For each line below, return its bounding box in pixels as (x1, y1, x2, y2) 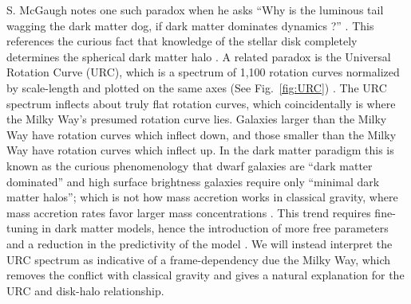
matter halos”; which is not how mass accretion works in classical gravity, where (6, 189, 398, 205)
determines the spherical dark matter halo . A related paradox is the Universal (6, 48, 391, 64)
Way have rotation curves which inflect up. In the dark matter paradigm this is (6, 142, 394, 158)
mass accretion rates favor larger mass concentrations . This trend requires (6, 204, 371, 220)
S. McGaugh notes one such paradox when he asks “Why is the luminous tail (6, 2, 384, 18)
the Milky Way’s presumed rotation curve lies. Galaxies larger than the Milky (6, 111, 387, 127)
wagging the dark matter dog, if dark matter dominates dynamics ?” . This (6, 17, 374, 33)
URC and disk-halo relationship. (6, 282, 164, 298)
